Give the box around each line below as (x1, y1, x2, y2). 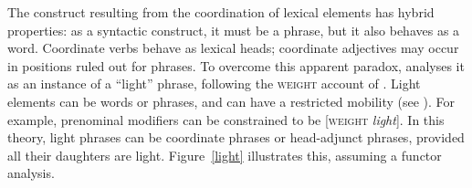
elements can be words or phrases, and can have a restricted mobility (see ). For (7, 91, 456, 110)
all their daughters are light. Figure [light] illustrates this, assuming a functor (7, 145, 442, 164)
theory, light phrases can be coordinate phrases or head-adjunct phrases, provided (7, 128, 465, 147)
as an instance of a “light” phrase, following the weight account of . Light (7, 74, 421, 93)
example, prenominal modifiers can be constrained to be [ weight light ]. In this (7, 110, 445, 129)
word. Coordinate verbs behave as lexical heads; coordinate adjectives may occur (7, 38, 459, 57)
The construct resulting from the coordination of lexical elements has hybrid (7, 3, 435, 21)
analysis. (7, 163, 55, 183)
